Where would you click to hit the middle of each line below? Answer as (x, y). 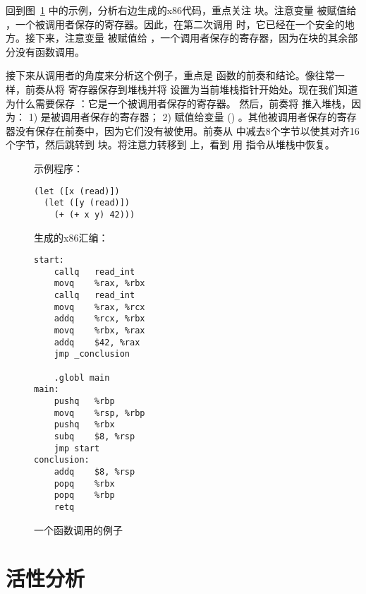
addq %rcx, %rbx (99, 319)
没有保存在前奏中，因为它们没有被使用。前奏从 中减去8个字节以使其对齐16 (187, 130)
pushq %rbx (84, 425)
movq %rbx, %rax (99, 331)
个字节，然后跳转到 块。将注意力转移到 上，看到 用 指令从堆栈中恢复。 (170, 144)
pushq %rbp (84, 401)
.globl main (82, 378)
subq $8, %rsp (94, 436)
